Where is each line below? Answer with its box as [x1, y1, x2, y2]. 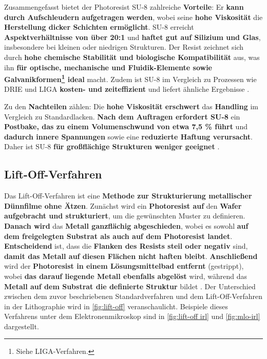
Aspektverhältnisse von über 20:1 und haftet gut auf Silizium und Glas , [4, 31, 261, 42]
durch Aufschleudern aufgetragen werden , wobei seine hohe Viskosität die [4, 11, 263, 22]
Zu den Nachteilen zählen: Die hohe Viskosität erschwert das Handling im [4, 101, 258, 111]
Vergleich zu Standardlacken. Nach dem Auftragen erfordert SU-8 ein [4, 111, 240, 122]
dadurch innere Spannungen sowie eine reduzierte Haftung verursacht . [4, 131, 253, 142]
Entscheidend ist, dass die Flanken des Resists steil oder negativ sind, [4, 241, 248, 251]
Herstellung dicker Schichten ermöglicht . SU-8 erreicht [4, 22, 194, 32]
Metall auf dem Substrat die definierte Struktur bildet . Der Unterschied [4, 281, 256, 291]
